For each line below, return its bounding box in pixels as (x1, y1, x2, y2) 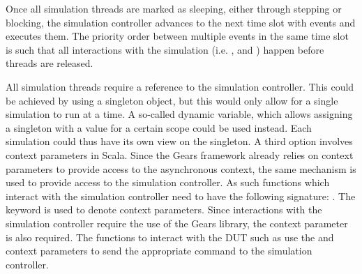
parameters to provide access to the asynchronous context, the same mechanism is (6, 161, 356, 176)
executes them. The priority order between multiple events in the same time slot (6, 29, 349, 43)
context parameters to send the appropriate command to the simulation (6, 243, 312, 258)
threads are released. (6, 56, 93, 70)
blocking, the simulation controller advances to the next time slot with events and (6, 15, 356, 29)
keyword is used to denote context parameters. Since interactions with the (6, 202, 322, 217)
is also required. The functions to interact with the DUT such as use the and (6, 229, 334, 244)
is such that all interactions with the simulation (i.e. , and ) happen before (6, 42, 324, 56)
